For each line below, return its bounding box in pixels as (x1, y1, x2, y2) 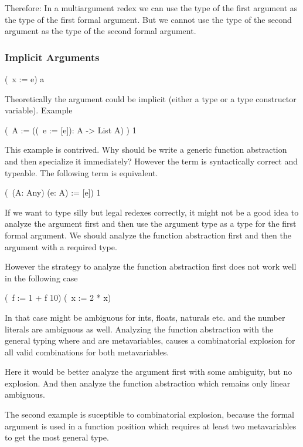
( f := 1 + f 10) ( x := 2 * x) (5, 291, 111, 304)
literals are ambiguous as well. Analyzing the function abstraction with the (5, 322, 274, 335)
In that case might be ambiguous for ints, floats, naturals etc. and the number (5, 311, 285, 323)
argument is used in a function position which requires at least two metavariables (5, 419, 297, 432)
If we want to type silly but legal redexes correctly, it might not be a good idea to (5, 206, 299, 218)
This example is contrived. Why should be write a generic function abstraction (5, 143, 287, 156)
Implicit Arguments (5, 49, 100, 64)
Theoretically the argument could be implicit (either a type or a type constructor (5, 92, 297, 105)
